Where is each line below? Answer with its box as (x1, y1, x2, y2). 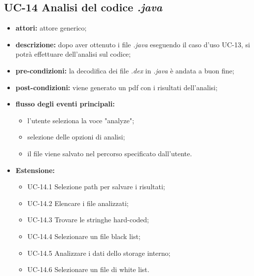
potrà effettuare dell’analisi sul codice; (15, 49, 131, 59)
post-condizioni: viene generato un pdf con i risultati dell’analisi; (15, 82, 218, 92)
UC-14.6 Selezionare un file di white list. (27, 264, 149, 275)
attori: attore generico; (15, 23, 87, 33)
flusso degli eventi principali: (15, 99, 115, 109)
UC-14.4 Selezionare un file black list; (27, 231, 141, 241)
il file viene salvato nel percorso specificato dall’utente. (27, 148, 192, 158)
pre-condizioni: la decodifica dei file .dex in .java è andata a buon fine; (15, 65, 234, 75)
